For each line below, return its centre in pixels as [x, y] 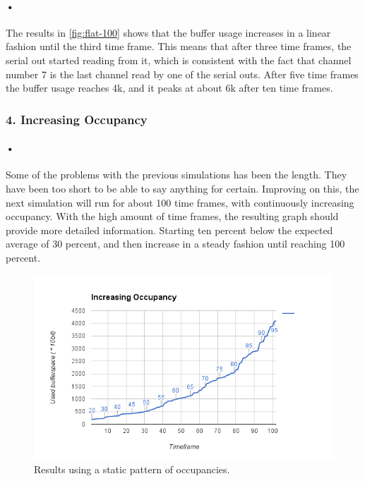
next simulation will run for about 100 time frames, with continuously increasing [180, 202]
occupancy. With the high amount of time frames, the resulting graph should [172, 216]
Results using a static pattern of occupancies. [132, 469]
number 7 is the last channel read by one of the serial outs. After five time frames [182, 74]
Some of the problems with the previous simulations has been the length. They [176, 175]
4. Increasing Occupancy [77, 119]
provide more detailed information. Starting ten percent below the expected [169, 230]
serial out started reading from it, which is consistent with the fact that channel [179, 60]
